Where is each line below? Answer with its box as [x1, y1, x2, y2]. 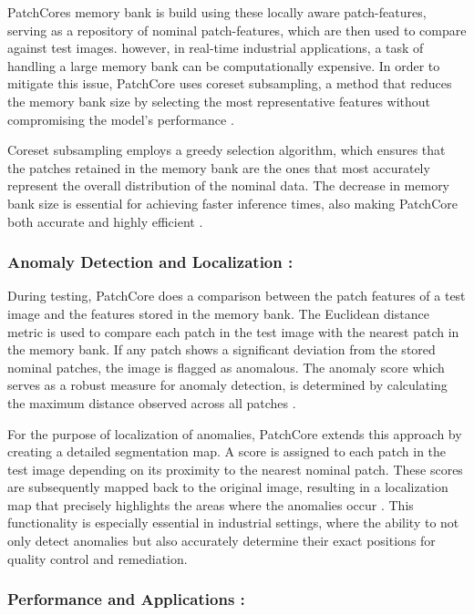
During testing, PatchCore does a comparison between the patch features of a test [7, 286, 466, 305]
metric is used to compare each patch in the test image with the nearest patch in [7, 322, 459, 341]
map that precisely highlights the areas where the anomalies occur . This [7, 495, 414, 514]
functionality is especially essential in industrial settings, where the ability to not [7, 513, 459, 532]
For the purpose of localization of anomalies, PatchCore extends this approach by [7, 424, 462, 443]
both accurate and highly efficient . [7, 211, 203, 231]
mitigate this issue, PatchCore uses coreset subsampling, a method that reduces [7, 74, 452, 93]
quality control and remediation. [7, 548, 188, 568]
